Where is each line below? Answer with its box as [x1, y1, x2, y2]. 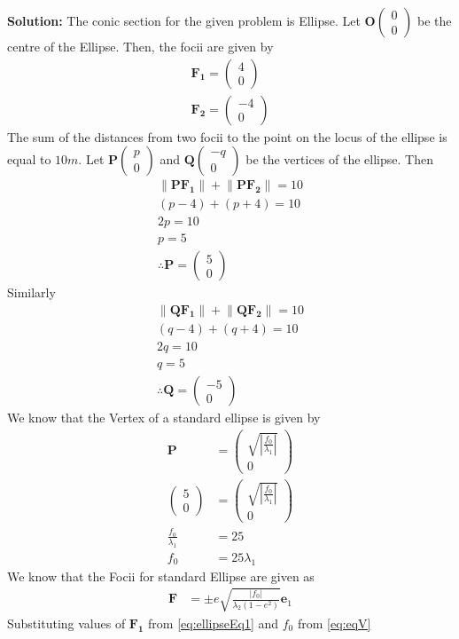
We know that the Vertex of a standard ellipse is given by [7, 408, 321, 427]
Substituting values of [7, 613, 126, 632]
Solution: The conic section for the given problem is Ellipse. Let [7, 12, 361, 29]
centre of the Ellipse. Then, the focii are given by [7, 37, 274, 55]
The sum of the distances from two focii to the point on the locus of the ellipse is [7, 127, 447, 146]
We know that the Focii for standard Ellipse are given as [7, 566, 315, 585]
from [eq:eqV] [297, 613, 371, 632]
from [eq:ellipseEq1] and [148, 613, 279, 632]
